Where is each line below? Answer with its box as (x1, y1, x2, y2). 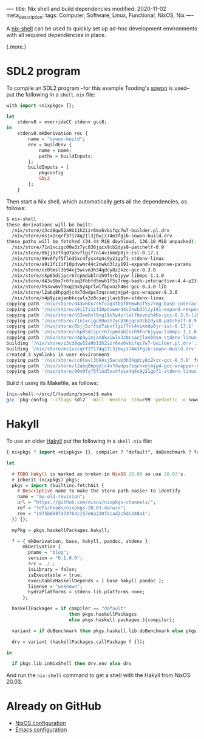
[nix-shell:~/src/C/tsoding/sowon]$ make (6, 391, 113, 397)
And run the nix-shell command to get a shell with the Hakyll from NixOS (6, 672, 191, 679)
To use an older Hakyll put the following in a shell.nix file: (6, 437, 153, 445)
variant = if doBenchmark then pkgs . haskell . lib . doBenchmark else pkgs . (12, 628, 200, 634)
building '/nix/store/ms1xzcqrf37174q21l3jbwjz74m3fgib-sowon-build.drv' (6, 346, 197, 352)
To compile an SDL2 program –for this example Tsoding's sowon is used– (6, 84, 190, 92)
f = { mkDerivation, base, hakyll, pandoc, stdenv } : (12, 538, 151, 544)
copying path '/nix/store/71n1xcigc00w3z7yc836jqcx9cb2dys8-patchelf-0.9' (6, 318, 200, 324)
